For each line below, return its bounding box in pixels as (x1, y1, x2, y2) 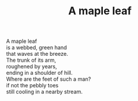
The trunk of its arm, (6, 56, 57, 64)
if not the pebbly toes (6, 82, 59, 89)
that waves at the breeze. (6, 50, 68, 58)
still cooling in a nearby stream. (6, 88, 83, 96)
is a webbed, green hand (6, 44, 67, 51)
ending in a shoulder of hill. (6, 70, 73, 77)
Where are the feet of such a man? (6, 75, 91, 83)
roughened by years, (6, 63, 58, 70)
